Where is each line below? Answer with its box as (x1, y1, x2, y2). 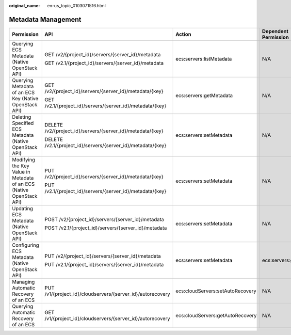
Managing (12, 278, 35, 285)
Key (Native (12, 95, 39, 102)
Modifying (12, 156, 35, 163)
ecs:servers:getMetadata (175, 92, 233, 99)
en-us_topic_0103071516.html (47, 3, 106, 8)
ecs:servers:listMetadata (175, 55, 232, 62)
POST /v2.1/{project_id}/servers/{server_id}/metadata (44, 224, 167, 231)
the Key (12, 162, 30, 169)
